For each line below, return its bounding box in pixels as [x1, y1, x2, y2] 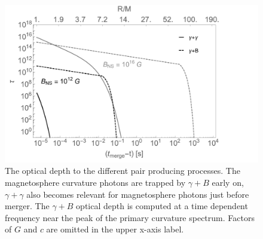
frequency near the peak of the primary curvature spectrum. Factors [5, 211, 255, 223]
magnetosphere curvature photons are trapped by [5, 176, 186, 188]
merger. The [5, 200, 50, 212]
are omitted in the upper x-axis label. [46, 223, 184, 235]
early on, [212, 176, 244, 188]
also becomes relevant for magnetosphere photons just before [26, 188, 249, 200]
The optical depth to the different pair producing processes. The [5, 164, 240, 177]
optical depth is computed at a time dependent [76, 200, 248, 212]
